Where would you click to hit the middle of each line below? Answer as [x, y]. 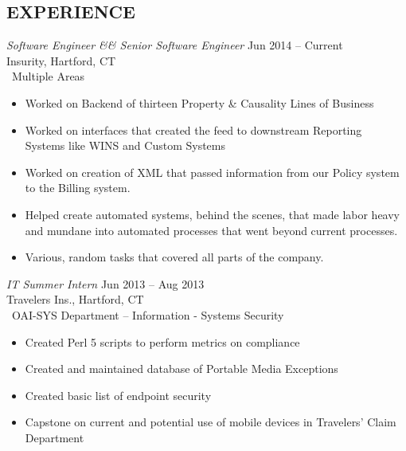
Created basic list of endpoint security [118, 395]
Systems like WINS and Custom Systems [125, 145]
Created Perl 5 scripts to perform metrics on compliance [162, 341]
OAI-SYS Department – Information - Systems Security [148, 314]
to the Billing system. [78, 188]
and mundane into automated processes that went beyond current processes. [211, 230]
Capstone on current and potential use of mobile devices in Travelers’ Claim [211, 422]
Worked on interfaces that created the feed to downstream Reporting [193, 129]
